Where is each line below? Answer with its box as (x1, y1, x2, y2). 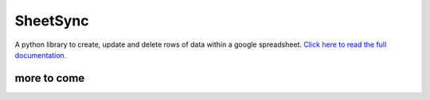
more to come (14, 71, 85, 85)
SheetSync (14, 12, 89, 29)
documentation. (14, 50, 67, 60)
